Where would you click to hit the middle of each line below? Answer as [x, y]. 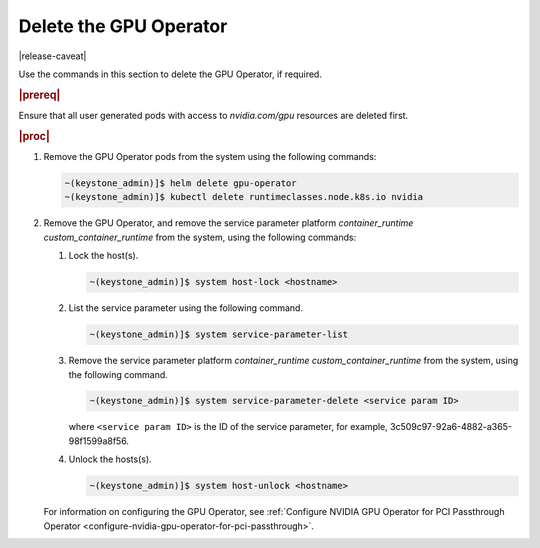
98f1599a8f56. [99, 441]
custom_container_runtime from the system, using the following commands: [200, 237]
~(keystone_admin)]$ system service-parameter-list [219, 334]
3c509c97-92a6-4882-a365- [451, 427]
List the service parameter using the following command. [186, 308]
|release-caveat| [52, 56]
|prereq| [39, 95]
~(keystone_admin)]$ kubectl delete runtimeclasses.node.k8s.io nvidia [244, 197]
